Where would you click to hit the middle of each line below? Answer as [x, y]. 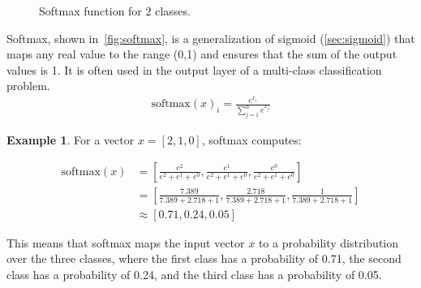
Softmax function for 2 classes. [115, 11]
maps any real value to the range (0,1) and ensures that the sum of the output [202, 54]
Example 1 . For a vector [71, 140]
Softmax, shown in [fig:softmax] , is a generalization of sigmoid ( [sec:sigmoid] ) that [211, 38]
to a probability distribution [328, 242]
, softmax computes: [251, 140]
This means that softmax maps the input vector [126, 242]
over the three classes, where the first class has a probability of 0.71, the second [204, 258]
